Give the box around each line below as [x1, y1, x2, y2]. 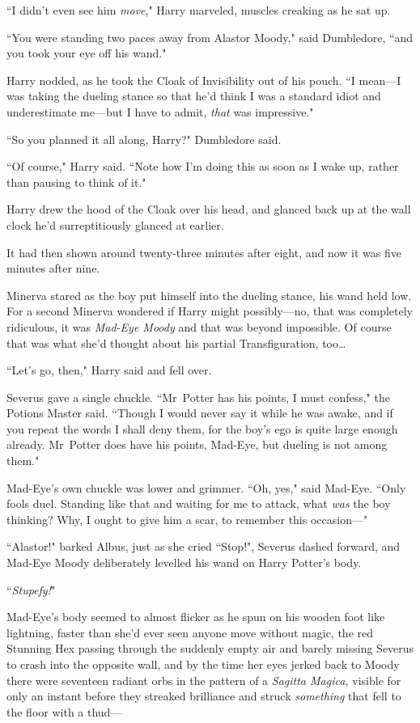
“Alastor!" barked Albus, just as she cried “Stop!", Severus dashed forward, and [6, 538, 401, 555]
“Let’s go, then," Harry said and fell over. [6, 361, 212, 378]
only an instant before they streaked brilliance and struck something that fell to [6, 687, 401, 704]
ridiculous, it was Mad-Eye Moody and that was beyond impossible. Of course [6, 318, 392, 335]
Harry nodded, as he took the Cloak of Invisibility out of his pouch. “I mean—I [6, 71, 401, 88]
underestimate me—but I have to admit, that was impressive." [6, 103, 314, 120]
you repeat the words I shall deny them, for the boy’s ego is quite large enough [6, 420, 398, 437]
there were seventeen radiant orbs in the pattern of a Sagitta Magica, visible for [6, 671, 401, 688]
